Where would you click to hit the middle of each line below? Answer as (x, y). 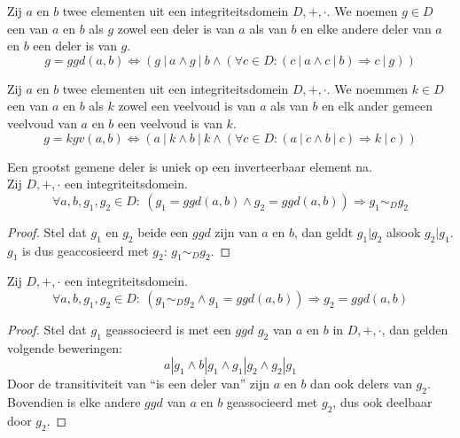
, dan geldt (324, 231)
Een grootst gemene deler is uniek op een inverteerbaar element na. (190, 166)
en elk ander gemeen (377, 106)
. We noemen (362, 11)
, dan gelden (415, 329)
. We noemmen (367, 88)
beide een (163, 231)
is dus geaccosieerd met (86, 250)
